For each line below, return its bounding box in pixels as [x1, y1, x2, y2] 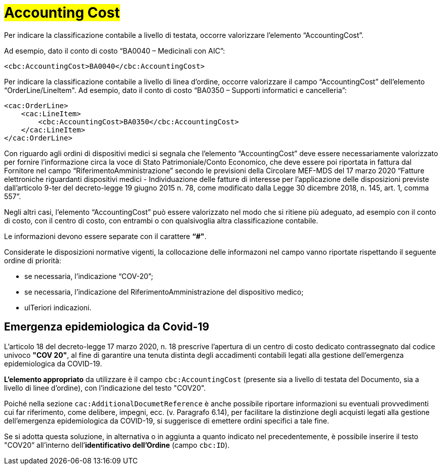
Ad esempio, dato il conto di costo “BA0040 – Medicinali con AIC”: [4, 46, 225, 55]
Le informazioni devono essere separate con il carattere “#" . [4, 231, 207, 241]
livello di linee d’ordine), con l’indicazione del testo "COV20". [4, 383, 206, 392]
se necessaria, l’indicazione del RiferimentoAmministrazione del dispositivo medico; [24, 287, 304, 296]
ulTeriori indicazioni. [24, 303, 92, 312]
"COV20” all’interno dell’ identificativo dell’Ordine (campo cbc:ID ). [4, 440, 230, 449]
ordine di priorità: [4, 256, 61, 265]
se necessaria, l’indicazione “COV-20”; [24, 271, 153, 280]
